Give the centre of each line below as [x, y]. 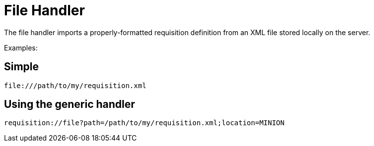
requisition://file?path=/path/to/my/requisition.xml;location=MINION [144, 123]
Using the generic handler [70, 104]
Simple [22, 67]
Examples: [21, 48]
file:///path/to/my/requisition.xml [75, 85]
